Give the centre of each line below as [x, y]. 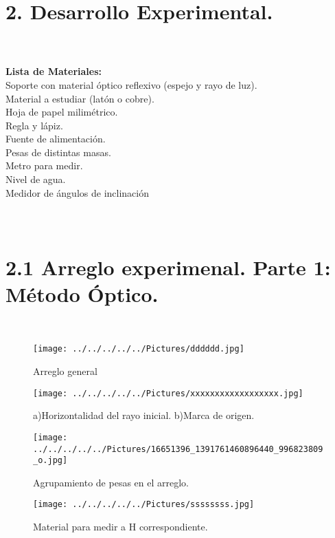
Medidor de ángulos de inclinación [77, 192]
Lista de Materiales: [54, 71]
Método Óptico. [82, 293]
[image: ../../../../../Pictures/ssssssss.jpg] [144, 505]
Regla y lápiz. [34, 125]
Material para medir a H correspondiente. [120, 527]
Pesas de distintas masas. [58, 152]
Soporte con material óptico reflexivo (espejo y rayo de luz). [131, 84]
